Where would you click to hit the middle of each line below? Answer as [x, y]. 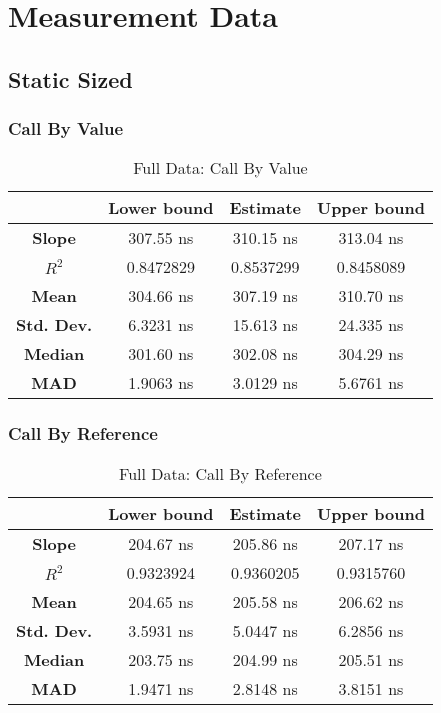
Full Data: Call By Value [220, 168]
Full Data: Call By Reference [220, 473]
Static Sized [70, 78]
